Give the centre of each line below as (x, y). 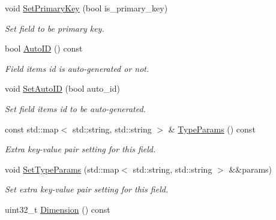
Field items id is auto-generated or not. (77, 68)
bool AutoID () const (44, 48)
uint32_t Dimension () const (58, 209)
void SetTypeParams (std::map (62, 169)
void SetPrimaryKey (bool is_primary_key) (86, 8)
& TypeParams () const (212, 129)
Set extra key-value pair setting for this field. (87, 189)
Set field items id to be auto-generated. (75, 108)
